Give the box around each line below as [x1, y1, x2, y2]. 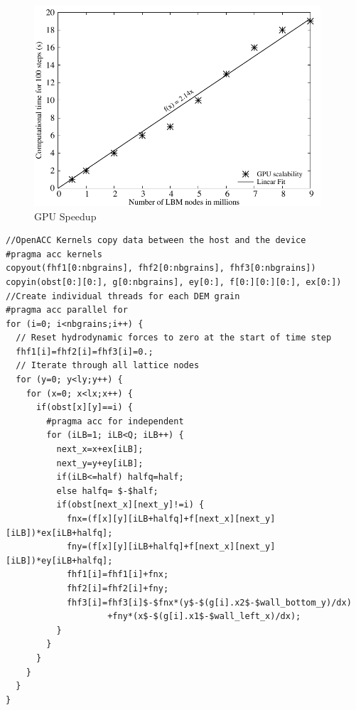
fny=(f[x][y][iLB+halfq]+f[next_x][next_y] [66, 542, 276, 552]
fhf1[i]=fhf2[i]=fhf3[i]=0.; [16, 346, 153, 357]
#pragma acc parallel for [6, 305, 128, 316]
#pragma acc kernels [6, 249, 103, 259]
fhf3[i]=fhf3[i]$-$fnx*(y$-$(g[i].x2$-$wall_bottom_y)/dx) [66, 597, 352, 608]
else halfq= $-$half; [56, 485, 158, 496]
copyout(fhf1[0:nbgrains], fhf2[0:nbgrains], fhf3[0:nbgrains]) [6, 263, 316, 274]
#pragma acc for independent [46, 416, 184, 426]
